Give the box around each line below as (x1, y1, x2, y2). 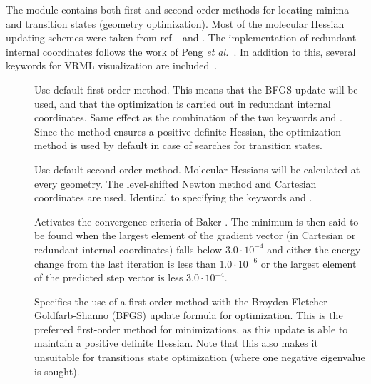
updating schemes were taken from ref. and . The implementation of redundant (6, 30, 357, 45)
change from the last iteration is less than (34, 256, 216, 271)
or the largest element (260, 256, 357, 271)
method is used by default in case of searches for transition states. (34, 138, 322, 153)
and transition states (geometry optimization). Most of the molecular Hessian (6, 16, 345, 31)
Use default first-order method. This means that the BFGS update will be (34, 81, 358, 96)
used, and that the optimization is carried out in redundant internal (34, 96, 331, 111)
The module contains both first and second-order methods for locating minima (6, 2, 350, 16)
